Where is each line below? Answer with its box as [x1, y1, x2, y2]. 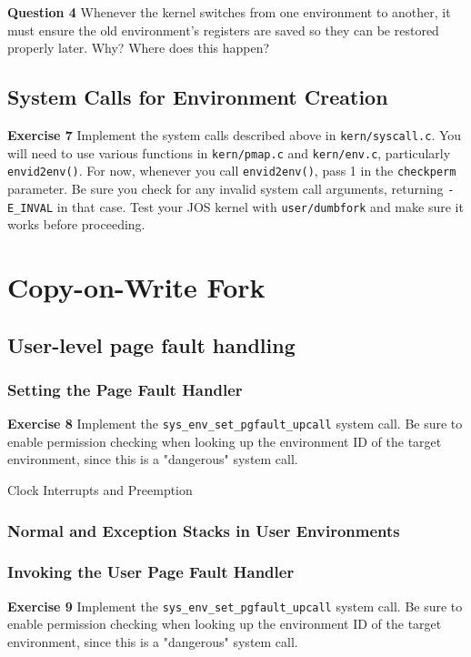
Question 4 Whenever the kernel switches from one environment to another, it [7, 3, 451, 21]
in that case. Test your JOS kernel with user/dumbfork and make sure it [56, 197, 464, 216]
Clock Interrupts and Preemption [7, 480, 193, 500]
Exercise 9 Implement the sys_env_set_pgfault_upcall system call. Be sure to [7, 596, 463, 615]
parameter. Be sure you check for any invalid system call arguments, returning [7, 178, 444, 197]
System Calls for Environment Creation [7, 83, 388, 111]
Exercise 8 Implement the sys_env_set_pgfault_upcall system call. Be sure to [7, 414, 463, 433]
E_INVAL [7, 201, 54, 215]
